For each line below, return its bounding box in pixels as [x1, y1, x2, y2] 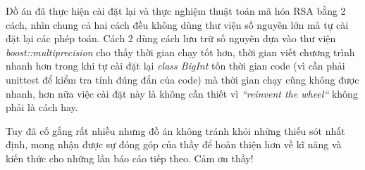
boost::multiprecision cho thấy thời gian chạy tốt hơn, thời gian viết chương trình [6, 44, 355, 59]
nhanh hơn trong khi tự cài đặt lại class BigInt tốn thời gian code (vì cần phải [6, 58, 345, 73]
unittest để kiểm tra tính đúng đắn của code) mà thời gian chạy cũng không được [6, 72, 359, 86]
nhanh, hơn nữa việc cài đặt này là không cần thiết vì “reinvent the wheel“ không [6, 86, 358, 100]
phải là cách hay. [6, 100, 78, 115]
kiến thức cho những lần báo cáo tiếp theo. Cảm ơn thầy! [6, 150, 254, 165]
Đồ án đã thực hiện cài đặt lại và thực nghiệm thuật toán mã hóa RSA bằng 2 [6, 4, 346, 18]
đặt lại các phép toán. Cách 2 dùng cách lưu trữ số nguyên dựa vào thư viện [6, 31, 336, 46]
